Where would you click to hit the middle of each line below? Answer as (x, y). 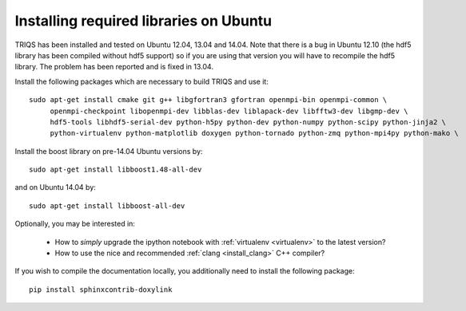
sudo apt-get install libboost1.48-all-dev (116, 170)
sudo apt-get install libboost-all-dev (107, 206)
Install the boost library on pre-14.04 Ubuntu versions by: (109, 151)
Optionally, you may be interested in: (75, 224)
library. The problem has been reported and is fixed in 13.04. (114, 67)
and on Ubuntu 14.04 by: (55, 187)
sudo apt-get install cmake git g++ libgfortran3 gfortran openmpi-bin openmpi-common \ (208, 100)
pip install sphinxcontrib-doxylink (101, 289)
